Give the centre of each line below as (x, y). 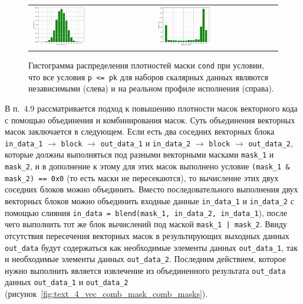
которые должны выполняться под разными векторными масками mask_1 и (139, 154)
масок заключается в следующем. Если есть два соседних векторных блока (140, 131)
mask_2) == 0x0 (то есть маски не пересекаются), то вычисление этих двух (142, 177)
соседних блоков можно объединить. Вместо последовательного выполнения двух (151, 189)
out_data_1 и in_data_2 (146, 143)
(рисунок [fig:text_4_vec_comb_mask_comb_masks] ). (106, 294)
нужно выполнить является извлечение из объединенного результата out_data (145, 270)
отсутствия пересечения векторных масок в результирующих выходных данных (147, 235)
